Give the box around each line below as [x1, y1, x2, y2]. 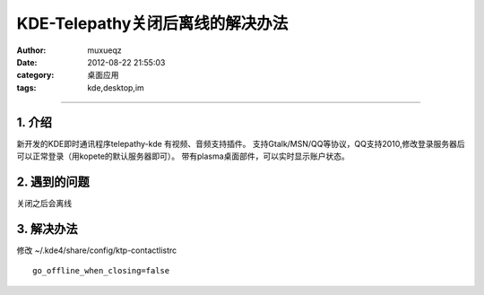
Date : [16, 56, 38, 67]
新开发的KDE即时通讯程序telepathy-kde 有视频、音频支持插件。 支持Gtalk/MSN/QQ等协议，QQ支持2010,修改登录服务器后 [16, 138, 465, 149]
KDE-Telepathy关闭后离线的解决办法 [16, 13, 289, 33]
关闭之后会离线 [16, 197, 72, 208]
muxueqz [87, 45, 122, 56]
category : [16, 70, 55, 81]
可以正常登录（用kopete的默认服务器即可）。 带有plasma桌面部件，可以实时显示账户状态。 [16, 151, 350, 161]
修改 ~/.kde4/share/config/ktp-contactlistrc [16, 245, 177, 256]
